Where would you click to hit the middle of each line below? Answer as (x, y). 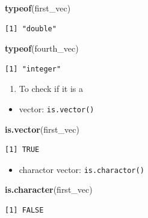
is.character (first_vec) (49, 189)
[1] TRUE (22, 150)
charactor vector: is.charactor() (82, 169)
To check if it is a (51, 89)
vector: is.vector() (57, 108)
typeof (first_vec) (38, 8)
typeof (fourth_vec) (42, 48)
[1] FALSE (24, 210)
